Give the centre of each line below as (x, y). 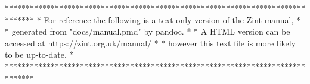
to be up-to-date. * (39, 55)
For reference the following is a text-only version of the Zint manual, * (172, 19)
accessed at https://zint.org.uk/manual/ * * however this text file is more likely (151, 43)
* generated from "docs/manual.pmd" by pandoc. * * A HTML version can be (148, 31)
